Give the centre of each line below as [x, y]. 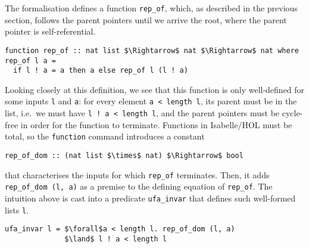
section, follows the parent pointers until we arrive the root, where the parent [146, 19]
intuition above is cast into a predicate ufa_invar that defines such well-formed [150, 198]
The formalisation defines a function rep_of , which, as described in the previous [151, 8]
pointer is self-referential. [50, 31]
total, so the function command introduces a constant [105, 136]
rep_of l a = [30, 61]
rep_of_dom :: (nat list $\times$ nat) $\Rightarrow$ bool [124, 155]
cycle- [292, 113]
